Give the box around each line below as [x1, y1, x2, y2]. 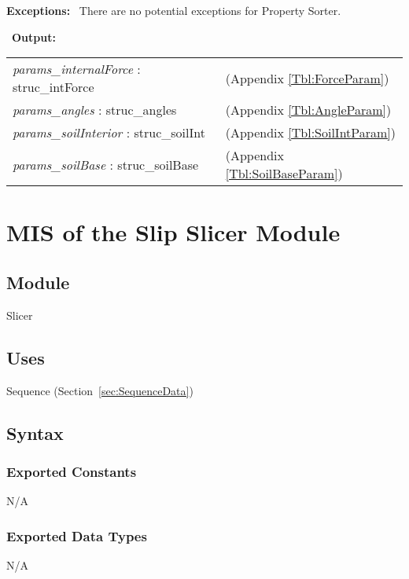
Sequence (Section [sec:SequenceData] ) [6, 382, 193, 398]
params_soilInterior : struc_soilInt [13, 123, 205, 142]
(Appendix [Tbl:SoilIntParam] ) [225, 123, 396, 142]
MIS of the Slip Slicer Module [6, 216, 341, 248]
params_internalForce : [13, 60, 141, 79]
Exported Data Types [6, 526, 147, 545]
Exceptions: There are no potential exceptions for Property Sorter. [6, 2, 341, 18]
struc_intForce [13, 78, 94, 97]
